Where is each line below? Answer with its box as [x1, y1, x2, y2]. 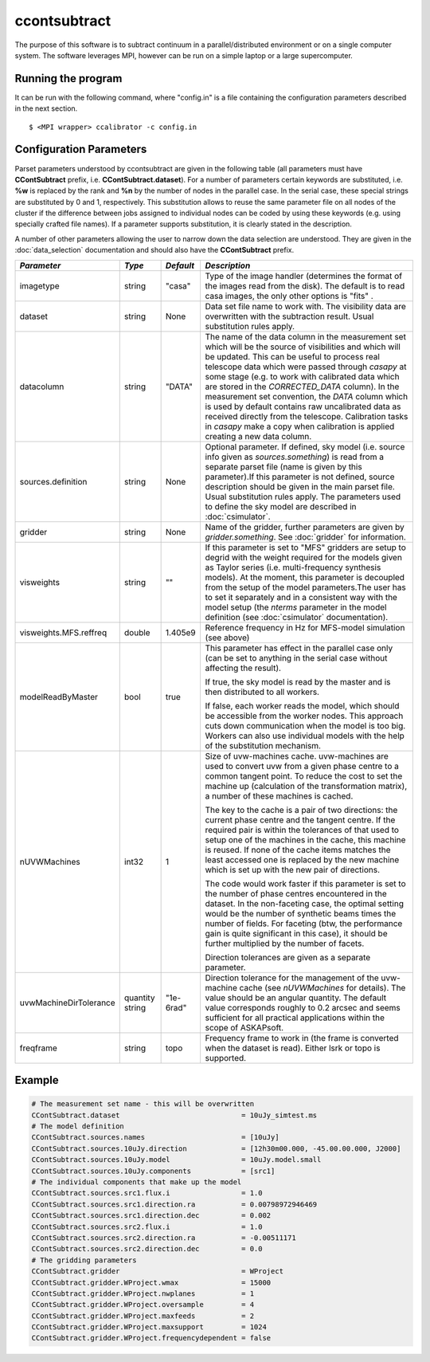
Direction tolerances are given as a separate [205, 952, 371, 963]
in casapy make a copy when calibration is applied [205, 421, 395, 432]
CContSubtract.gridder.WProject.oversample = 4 [31, 1300, 255, 1309]
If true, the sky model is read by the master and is [205, 676, 391, 687]
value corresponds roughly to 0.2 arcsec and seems [205, 1002, 401, 1013]
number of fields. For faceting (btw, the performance [205, 917, 403, 928]
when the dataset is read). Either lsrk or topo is [205, 1042, 381, 1054]
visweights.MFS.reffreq [19, 626, 107, 638]
